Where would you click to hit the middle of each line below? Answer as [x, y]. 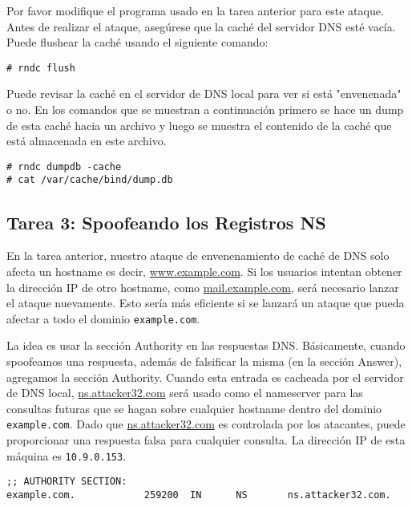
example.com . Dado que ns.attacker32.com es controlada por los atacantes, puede [206, 424]
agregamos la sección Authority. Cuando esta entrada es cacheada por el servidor [205, 377]
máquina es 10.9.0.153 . [67, 455]
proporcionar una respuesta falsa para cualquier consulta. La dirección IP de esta [206, 439]
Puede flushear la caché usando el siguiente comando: [137, 42]
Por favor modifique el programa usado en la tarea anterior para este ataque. [195, 10]
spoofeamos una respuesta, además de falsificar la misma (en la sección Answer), [204, 361]
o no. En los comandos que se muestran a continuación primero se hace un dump [205, 110]
